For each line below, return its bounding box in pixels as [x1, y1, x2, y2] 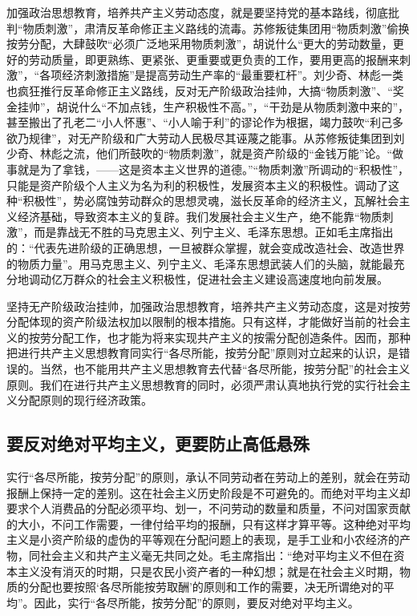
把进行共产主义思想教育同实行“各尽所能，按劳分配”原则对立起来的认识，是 [6, 344, 399, 361]
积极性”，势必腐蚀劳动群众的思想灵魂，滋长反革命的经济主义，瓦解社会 [22, 192, 399, 209]
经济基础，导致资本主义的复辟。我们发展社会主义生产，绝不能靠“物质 [17, 207, 383, 224]
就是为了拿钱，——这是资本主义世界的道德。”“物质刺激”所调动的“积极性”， [17, 160, 410, 177]
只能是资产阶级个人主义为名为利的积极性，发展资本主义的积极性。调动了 [6, 176, 388, 193]
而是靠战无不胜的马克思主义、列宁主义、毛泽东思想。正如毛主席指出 [34, 223, 394, 240]
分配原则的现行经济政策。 [17, 392, 152, 409]
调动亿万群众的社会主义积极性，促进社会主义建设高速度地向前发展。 [28, 271, 388, 288]
